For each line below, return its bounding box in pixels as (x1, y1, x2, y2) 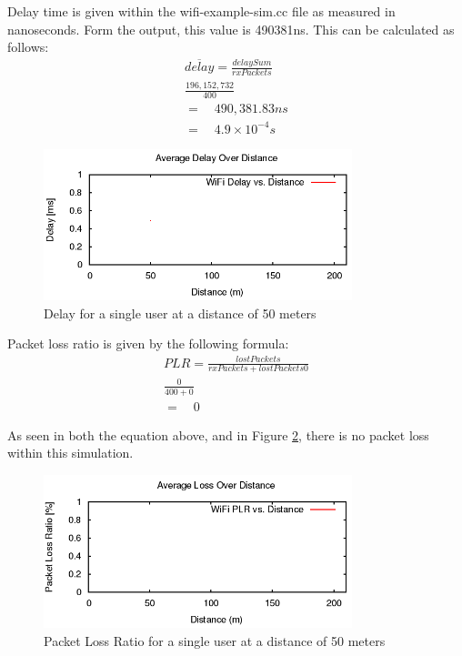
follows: (7, 37, 49, 56)
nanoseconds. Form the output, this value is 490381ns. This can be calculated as (7, 19, 455, 38)
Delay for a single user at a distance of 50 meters (44, 303, 316, 322)
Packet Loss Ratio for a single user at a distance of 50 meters (44, 631, 386, 651)
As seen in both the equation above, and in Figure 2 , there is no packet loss (7, 425, 429, 444)
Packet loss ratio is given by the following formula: (7, 334, 289, 353)
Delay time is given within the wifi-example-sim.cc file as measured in (7, 2, 396, 20)
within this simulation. (7, 443, 134, 462)
